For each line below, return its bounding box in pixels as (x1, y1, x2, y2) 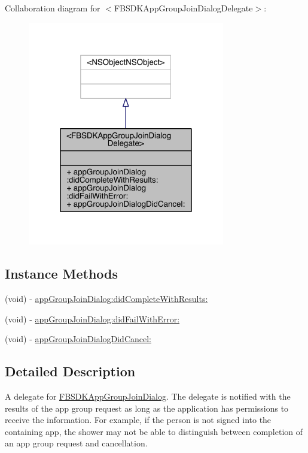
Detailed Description (5, 362, 136, 380)
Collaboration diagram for (5, 2, 100, 14)
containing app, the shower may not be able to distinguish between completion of (5, 425, 303, 437)
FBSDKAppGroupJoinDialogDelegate (114, 2, 253, 14)
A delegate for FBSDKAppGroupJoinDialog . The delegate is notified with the (5, 390, 291, 403)
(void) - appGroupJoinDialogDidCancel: (5, 333, 152, 345)
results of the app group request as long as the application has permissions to (5, 401, 289, 414)
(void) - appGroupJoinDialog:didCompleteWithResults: (5, 292, 208, 305)
